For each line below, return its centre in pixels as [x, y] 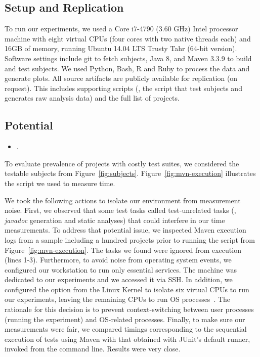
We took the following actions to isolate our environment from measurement [123, 200]
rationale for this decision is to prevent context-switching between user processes [129, 309]
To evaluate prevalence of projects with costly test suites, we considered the [122, 163]
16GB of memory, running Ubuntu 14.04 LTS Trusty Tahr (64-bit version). [121, 48]
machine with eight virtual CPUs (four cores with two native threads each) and [128, 38]
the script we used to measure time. [60, 183]
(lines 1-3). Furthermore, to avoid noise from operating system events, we [118, 260]
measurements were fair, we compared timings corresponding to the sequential [126, 329]
